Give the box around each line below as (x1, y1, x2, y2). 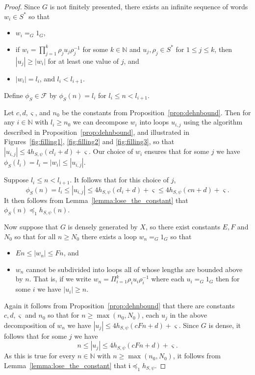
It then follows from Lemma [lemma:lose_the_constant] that (4, 195, 188, 205)
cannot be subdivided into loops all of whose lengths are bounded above (26, 264, 243, 274)
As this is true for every (4, 350, 76, 361)
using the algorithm (183, 117, 243, 127)
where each (151, 274, 184, 284)
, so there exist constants (145, 221, 220, 231)
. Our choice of (88, 146, 133, 156)
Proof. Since (4, 1, 40, 11)
